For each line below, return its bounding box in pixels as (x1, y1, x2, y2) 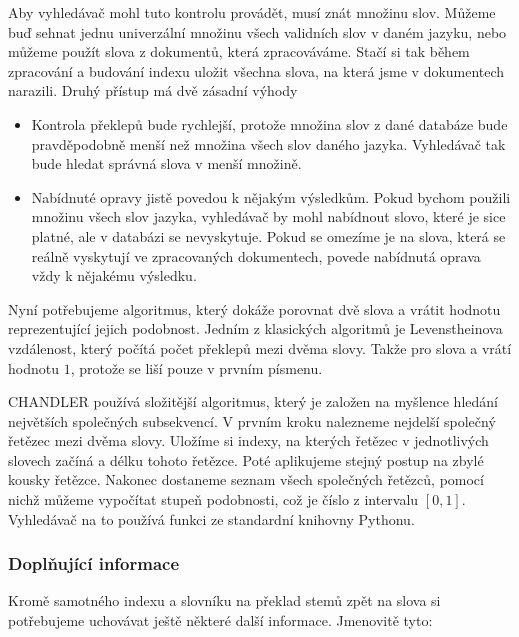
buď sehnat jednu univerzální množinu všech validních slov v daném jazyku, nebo (8, 21, 507, 42)
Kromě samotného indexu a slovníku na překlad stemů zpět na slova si (8, 590, 441, 611)
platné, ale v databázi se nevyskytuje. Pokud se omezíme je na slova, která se (31, 225, 506, 246)
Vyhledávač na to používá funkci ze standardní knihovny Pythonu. (8, 508, 415, 529)
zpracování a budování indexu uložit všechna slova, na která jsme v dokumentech (8, 60, 505, 81)
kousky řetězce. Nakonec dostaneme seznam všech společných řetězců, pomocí (8, 469, 484, 490)
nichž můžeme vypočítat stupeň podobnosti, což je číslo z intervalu (8, 489, 419, 510)
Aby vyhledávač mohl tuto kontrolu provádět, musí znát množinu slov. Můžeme (8, 2, 496, 22)
